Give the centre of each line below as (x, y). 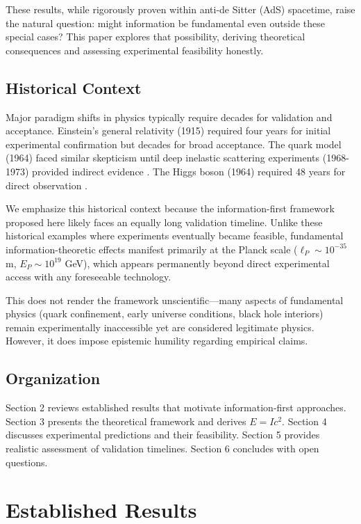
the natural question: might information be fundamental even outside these (166, 23)
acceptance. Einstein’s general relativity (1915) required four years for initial (168, 130)
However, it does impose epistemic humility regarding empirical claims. (157, 341)
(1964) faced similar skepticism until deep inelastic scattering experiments (163, 158)
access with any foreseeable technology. (89, 277)
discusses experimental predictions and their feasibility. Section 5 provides (163, 435)
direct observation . (47, 185)
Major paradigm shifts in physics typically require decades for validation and (169, 117)
